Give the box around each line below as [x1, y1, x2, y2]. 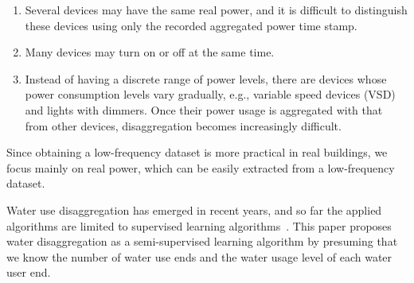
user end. [6, 264, 51, 281]
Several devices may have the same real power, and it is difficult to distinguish [25, 2, 408, 17]
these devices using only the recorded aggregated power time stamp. [25, 17, 357, 33]
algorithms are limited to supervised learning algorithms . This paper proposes [6, 217, 392, 234]
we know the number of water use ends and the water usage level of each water [6, 248, 393, 265]
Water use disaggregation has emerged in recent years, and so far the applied [6, 201, 382, 218]
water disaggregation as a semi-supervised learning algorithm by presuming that [6, 233, 398, 250]
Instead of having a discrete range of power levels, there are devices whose [25, 70, 387, 87]
